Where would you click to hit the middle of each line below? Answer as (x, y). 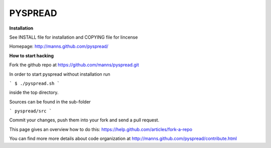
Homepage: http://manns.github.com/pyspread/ (59, 46)
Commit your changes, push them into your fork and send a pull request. (84, 120)
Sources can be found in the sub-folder (50, 102)
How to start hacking (32, 56)
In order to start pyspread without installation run (60, 74)
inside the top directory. (34, 92)
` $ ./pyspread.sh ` (35, 83)
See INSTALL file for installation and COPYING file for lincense (74, 37)
